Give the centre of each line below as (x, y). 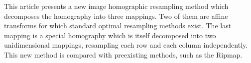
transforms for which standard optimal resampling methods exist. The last (118, 26)
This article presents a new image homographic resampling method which (116, 6)
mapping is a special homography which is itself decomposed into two (110, 35)
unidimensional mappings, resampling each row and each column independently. (126, 45)
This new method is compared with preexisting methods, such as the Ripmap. (123, 54)
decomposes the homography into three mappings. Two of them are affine (116, 16)
